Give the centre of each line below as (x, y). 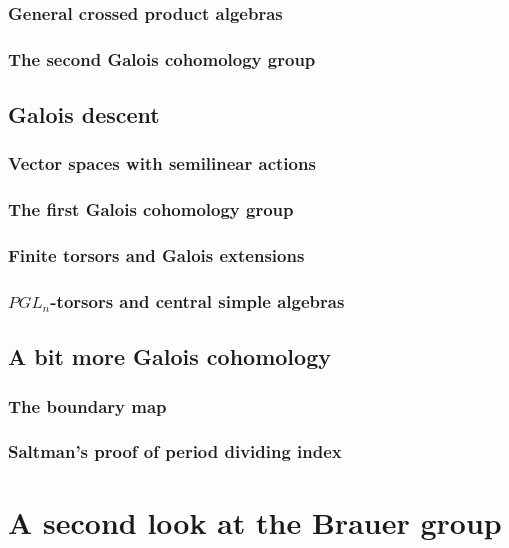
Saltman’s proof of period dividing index (175, 451)
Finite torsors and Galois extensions (156, 255)
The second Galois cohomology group (162, 58)
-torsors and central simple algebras (197, 300)
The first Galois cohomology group (151, 209)
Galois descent (84, 114)
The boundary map (87, 405)
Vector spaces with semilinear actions (162, 163)
